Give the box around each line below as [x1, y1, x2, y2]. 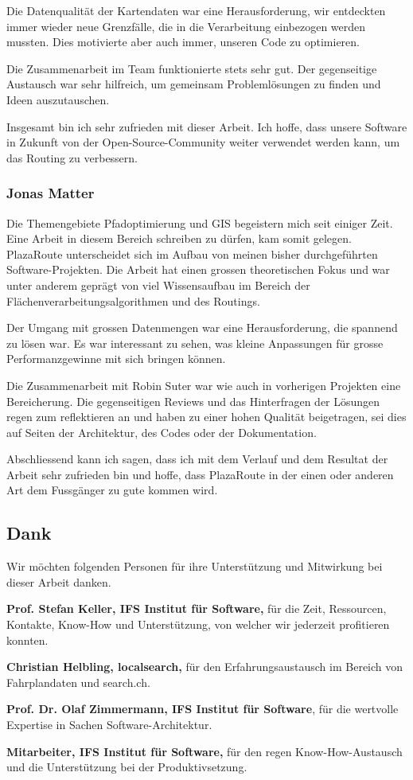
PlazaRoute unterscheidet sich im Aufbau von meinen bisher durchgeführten [6, 245, 378, 262]
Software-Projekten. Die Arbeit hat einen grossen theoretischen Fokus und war [6, 261, 390, 278]
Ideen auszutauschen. [6, 91, 110, 107]
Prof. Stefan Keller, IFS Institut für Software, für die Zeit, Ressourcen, [6, 600, 387, 617]
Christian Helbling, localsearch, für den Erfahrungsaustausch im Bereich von [6, 658, 403, 675]
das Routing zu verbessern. [6, 149, 138, 166]
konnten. [6, 631, 49, 648]
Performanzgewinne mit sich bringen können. [6, 350, 226, 367]
